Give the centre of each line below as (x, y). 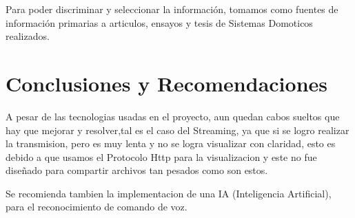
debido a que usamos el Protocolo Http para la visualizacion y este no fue (161, 156)
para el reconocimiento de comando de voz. (97, 207)
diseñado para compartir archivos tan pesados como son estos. (137, 170)
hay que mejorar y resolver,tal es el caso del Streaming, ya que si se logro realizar (177, 130)
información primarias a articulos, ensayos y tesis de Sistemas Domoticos (159, 22)
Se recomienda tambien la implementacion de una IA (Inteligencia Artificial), (169, 193)
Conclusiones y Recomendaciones (166, 83)
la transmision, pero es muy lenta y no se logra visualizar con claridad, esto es (171, 143)
